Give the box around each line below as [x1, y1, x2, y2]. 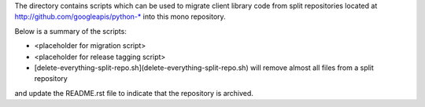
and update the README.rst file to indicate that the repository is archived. [14, 88, 253, 98]
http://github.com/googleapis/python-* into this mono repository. [14, 12, 226, 21]
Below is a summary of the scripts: [14, 26, 128, 35]
